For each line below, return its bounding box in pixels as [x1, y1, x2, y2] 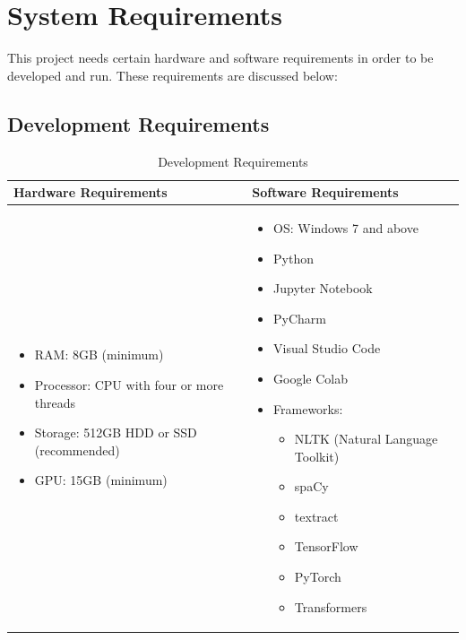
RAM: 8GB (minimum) [34, 345, 164, 364]
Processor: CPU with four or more [34, 375, 224, 394]
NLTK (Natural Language [294, 429, 438, 448]
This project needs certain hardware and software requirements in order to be [7, 48, 434, 67]
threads [34, 393, 76, 411]
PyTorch [294, 567, 341, 586]
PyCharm [273, 308, 326, 327]
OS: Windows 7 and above [273, 218, 419, 237]
